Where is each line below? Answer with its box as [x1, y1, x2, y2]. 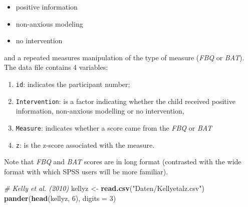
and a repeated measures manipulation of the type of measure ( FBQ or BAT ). [4, 52, 244, 62]
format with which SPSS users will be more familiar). [4, 166, 168, 176]
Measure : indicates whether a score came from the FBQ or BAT [16, 122, 212, 133]
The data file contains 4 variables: [4, 62, 108, 72]
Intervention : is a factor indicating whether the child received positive [16, 95, 235, 106]
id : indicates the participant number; [16, 78, 130, 89]
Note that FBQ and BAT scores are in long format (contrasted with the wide [4, 156, 241, 167]
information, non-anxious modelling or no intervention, [16, 106, 184, 116]
